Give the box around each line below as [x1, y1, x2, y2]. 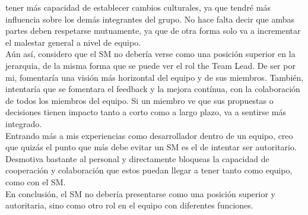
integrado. [5, 117, 42, 129]
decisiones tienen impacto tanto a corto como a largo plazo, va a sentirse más [5, 106, 286, 118]
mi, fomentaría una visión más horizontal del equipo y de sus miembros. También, [5, 71, 304, 83]
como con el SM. [5, 175, 66, 188]
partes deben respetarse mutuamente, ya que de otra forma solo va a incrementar [5, 24, 301, 37]
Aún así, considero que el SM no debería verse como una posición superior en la [5, 48, 296, 60]
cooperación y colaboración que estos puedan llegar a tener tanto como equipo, [5, 164, 293, 176]
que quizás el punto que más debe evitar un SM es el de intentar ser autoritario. [5, 141, 297, 153]
